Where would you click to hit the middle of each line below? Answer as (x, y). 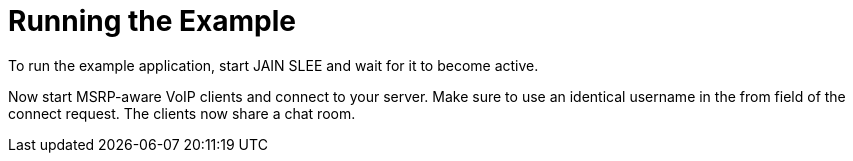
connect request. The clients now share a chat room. (182, 113)
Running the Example (152, 21)
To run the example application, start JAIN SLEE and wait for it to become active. (273, 65)
